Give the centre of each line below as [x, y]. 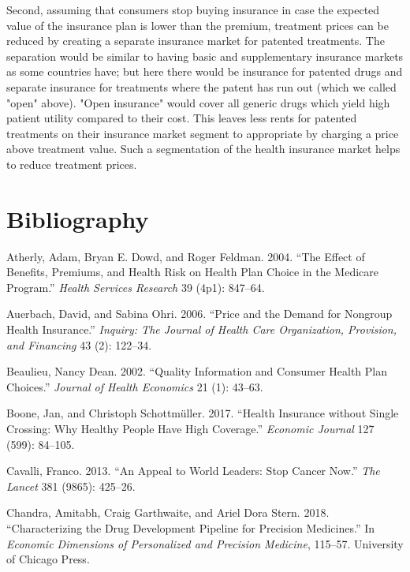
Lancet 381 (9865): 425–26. [71, 486]
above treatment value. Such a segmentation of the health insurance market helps [203, 149]
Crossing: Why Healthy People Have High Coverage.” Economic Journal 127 [190, 428]
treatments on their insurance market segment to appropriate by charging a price [203, 133]
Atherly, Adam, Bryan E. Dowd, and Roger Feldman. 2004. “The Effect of [186, 256]
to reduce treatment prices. [72, 164]
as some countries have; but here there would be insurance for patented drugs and [205, 71]
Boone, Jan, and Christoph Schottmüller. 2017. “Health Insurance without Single [203, 413]
